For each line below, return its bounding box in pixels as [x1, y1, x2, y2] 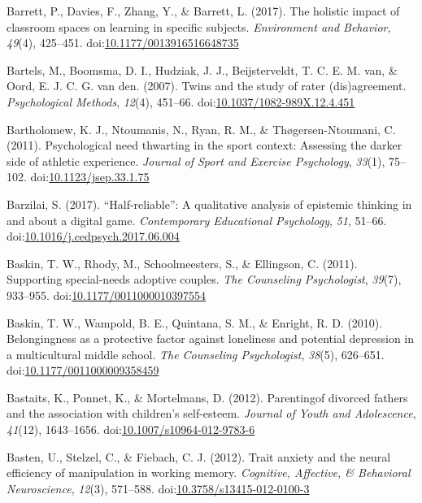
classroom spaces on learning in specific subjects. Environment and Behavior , [7, 18, 391, 35]
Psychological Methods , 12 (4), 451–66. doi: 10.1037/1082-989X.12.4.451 [7, 93, 355, 110]
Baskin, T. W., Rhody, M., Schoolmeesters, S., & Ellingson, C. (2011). [7, 254, 358, 271]
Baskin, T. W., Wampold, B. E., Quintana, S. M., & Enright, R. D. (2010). [7, 314, 383, 331]
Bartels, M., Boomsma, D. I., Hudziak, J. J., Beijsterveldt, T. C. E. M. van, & [7, 61, 398, 78]
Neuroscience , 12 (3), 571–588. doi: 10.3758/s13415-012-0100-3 [7, 479, 310, 496]
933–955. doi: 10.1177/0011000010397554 [7, 286, 207, 303]
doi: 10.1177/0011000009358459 [7, 362, 159, 379]
